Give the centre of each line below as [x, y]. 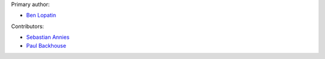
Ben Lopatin [41, 15]
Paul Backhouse [46, 45]
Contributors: [28, 26]
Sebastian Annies [48, 37]
